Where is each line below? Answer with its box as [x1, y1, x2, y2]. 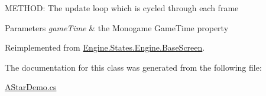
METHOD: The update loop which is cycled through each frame [5, 2, 239, 14]
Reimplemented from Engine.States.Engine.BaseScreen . [5, 41, 205, 54]
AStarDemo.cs [5, 81, 57, 93]
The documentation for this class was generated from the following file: [5, 61, 262, 73]
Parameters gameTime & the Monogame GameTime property [5, 21, 229, 34]
